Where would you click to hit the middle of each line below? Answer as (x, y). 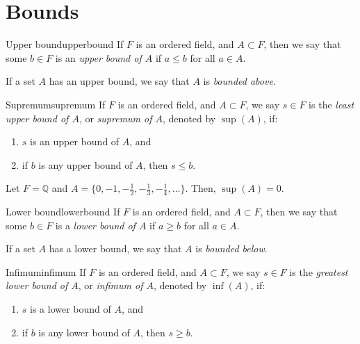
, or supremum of (115, 118)
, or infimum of (111, 285)
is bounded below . (231, 248)
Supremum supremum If (56, 104)
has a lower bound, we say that (115, 248)
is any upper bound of (85, 164)
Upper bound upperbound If (65, 44)
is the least (332, 104)
